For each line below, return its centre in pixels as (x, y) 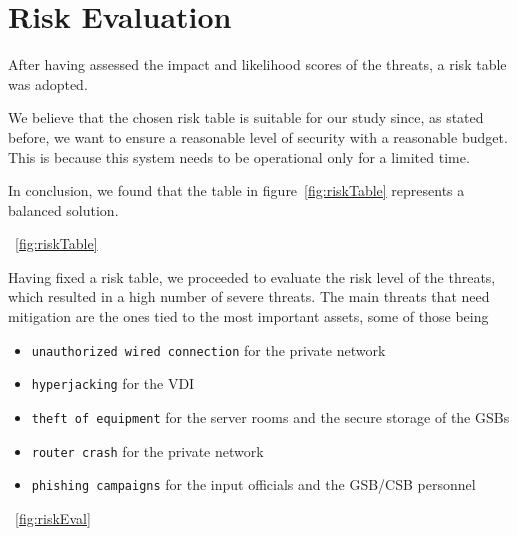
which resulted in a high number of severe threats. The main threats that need (249, 296)
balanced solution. (63, 209)
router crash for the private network (147, 450)
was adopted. (48, 83)
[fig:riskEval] (53, 517)
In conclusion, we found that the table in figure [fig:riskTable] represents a (236, 190)
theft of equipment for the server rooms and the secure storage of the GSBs (270, 416)
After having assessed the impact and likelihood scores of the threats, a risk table (257, 64)
